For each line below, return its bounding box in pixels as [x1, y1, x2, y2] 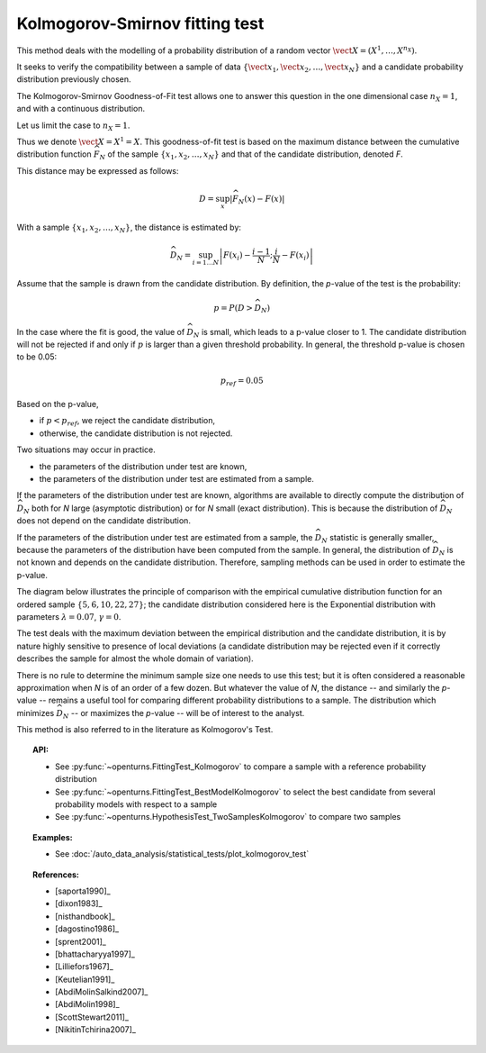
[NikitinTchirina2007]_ [55, 1024, 137, 1035]
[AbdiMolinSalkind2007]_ [55, 986, 148, 997]
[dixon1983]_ [55, 898, 103, 909]
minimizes [16, 707, 55, 718]
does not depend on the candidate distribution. [16, 515, 191, 526]
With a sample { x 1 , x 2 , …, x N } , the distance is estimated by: [16, 222, 242, 234]
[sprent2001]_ [55, 936, 107, 947]
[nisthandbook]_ [55, 911, 116, 921]
